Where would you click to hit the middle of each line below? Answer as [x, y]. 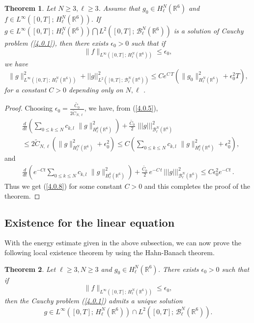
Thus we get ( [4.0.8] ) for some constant [63, 186]
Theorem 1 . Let [30, 8]
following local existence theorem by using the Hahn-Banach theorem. [110, 252]
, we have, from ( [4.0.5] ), [121, 108]
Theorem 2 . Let [30, 269]
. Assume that [119, 8]
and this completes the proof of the [197, 186]
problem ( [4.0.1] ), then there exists [56, 43]
